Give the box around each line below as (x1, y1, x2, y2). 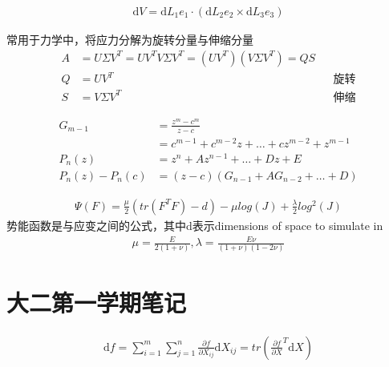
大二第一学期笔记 (6, 285, 187, 318)
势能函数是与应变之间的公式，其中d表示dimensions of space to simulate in (6, 216, 383, 233)
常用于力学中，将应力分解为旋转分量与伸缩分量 (6, 31, 253, 48)
